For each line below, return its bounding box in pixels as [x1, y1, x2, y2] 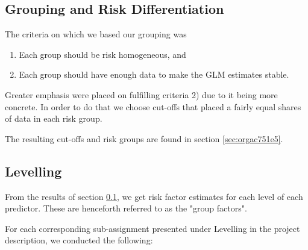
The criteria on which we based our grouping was [5, 28, 187, 40]
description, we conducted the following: [5, 234, 153, 246]
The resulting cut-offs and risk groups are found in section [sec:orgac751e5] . [5, 132, 283, 145]
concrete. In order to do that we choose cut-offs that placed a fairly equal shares [5, 100, 301, 113]
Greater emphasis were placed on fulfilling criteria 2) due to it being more [5, 88, 278, 101]
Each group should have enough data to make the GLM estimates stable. [19, 68, 289, 81]
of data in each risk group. [5, 112, 102, 125]
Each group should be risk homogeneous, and [19, 48, 186, 60]
